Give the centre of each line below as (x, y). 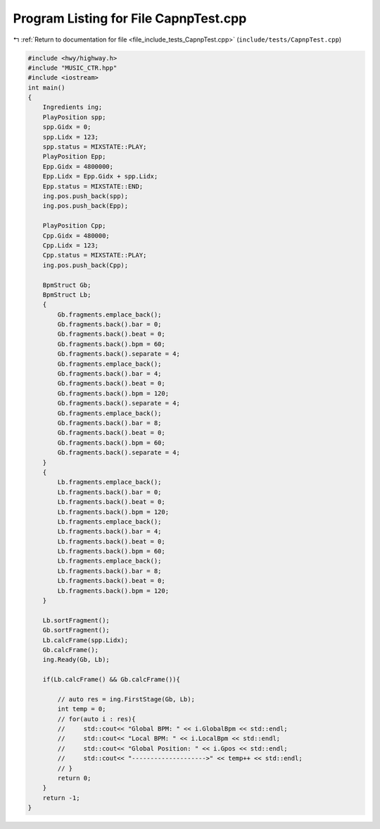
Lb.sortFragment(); (76, 620)
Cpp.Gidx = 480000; (76, 235)
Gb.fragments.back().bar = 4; (109, 374)
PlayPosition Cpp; (74, 226)
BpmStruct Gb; (67, 285)
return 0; (74, 778)
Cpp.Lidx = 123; (70, 245)
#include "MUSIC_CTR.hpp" (72, 68)
